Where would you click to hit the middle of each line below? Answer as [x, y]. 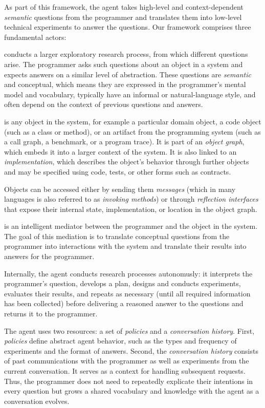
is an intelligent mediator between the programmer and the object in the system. [131, 226]
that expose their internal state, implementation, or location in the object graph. [131, 209]
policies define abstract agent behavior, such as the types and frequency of [120, 341]
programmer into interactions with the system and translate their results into [125, 246]
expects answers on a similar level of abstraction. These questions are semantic [128, 74]
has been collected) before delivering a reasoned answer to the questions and [124, 303]
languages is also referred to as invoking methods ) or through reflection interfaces [131, 199]
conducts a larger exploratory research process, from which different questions [126, 54]
